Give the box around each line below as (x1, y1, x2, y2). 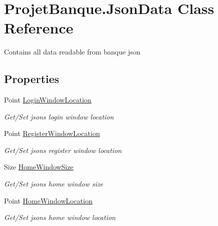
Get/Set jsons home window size (4, 178, 103, 189)
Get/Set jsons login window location (4, 111, 114, 121)
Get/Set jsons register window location (4, 144, 122, 155)
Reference (4, 17, 73, 38)
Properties (4, 71, 59, 86)
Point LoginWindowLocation (4, 94, 91, 105)
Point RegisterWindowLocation (4, 128, 100, 138)
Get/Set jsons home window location (4, 212, 115, 222)
